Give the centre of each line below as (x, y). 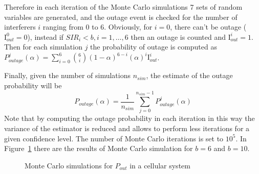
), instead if (45, 36)
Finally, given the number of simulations (67, 75)
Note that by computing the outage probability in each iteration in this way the (129, 118)
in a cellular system (160, 165)
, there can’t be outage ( (208, 27)
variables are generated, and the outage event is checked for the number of (121, 17)
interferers (20, 27)
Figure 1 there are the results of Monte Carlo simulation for (99, 148)
